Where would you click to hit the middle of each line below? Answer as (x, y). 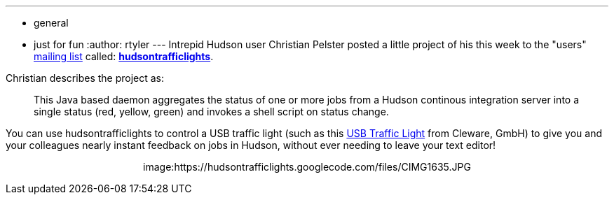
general (51, 23)
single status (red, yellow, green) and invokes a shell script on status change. (211, 112)
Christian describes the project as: (85, 78)
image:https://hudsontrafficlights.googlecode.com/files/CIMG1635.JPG (307, 167)
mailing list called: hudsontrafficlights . (124, 56)
